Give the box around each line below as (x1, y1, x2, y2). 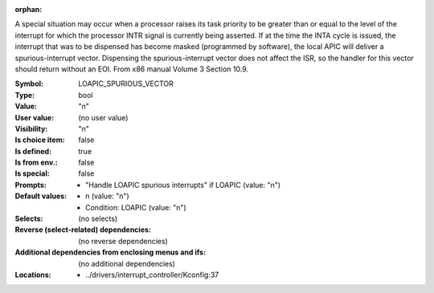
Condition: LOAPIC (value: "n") (85, 202, 186, 212)
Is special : (14, 169, 50, 178)
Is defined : (14, 146, 52, 156)
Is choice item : (14, 135, 65, 144)
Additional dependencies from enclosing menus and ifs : (14, 247, 207, 257)
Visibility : (14, 124, 48, 133)
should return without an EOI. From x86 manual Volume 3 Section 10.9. (14, 64, 249, 74)
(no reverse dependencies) (78, 236, 168, 246)
